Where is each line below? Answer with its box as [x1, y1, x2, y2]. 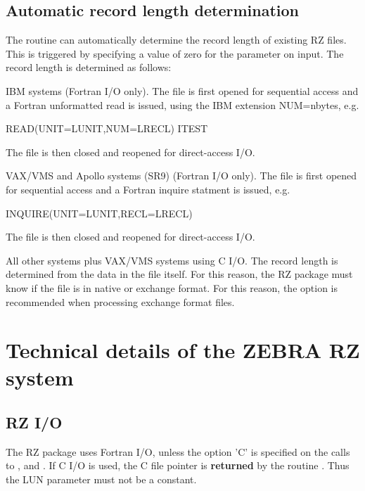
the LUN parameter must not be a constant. [6, 472, 197, 487]
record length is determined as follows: [6, 60, 172, 75]
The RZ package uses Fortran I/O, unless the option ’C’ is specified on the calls [6, 444, 350, 459]
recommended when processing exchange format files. [6, 294, 235, 309]
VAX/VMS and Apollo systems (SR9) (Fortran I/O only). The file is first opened [6, 168, 357, 183]
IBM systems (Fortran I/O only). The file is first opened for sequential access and [6, 83, 359, 98]
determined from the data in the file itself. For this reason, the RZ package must [6, 267, 353, 281]
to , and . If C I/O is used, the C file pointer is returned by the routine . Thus [6, 458, 350, 473]
